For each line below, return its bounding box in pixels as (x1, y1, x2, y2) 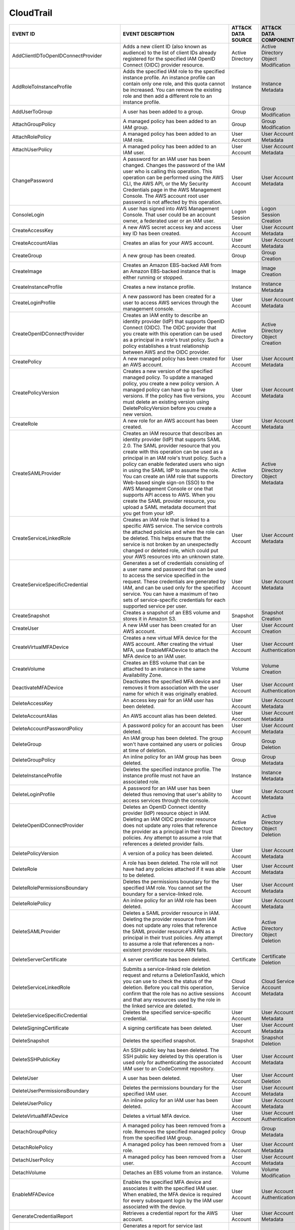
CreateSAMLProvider (12, 470, 61, 477)
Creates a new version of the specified (123, 368, 213, 374)
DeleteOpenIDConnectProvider (12, 822, 84, 829)
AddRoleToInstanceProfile (12, 83, 72, 90)
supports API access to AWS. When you (123, 491, 216, 498)
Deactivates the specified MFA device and (123, 678, 221, 685)
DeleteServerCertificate (12, 956, 67, 963)
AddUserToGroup (12, 108, 53, 115)
